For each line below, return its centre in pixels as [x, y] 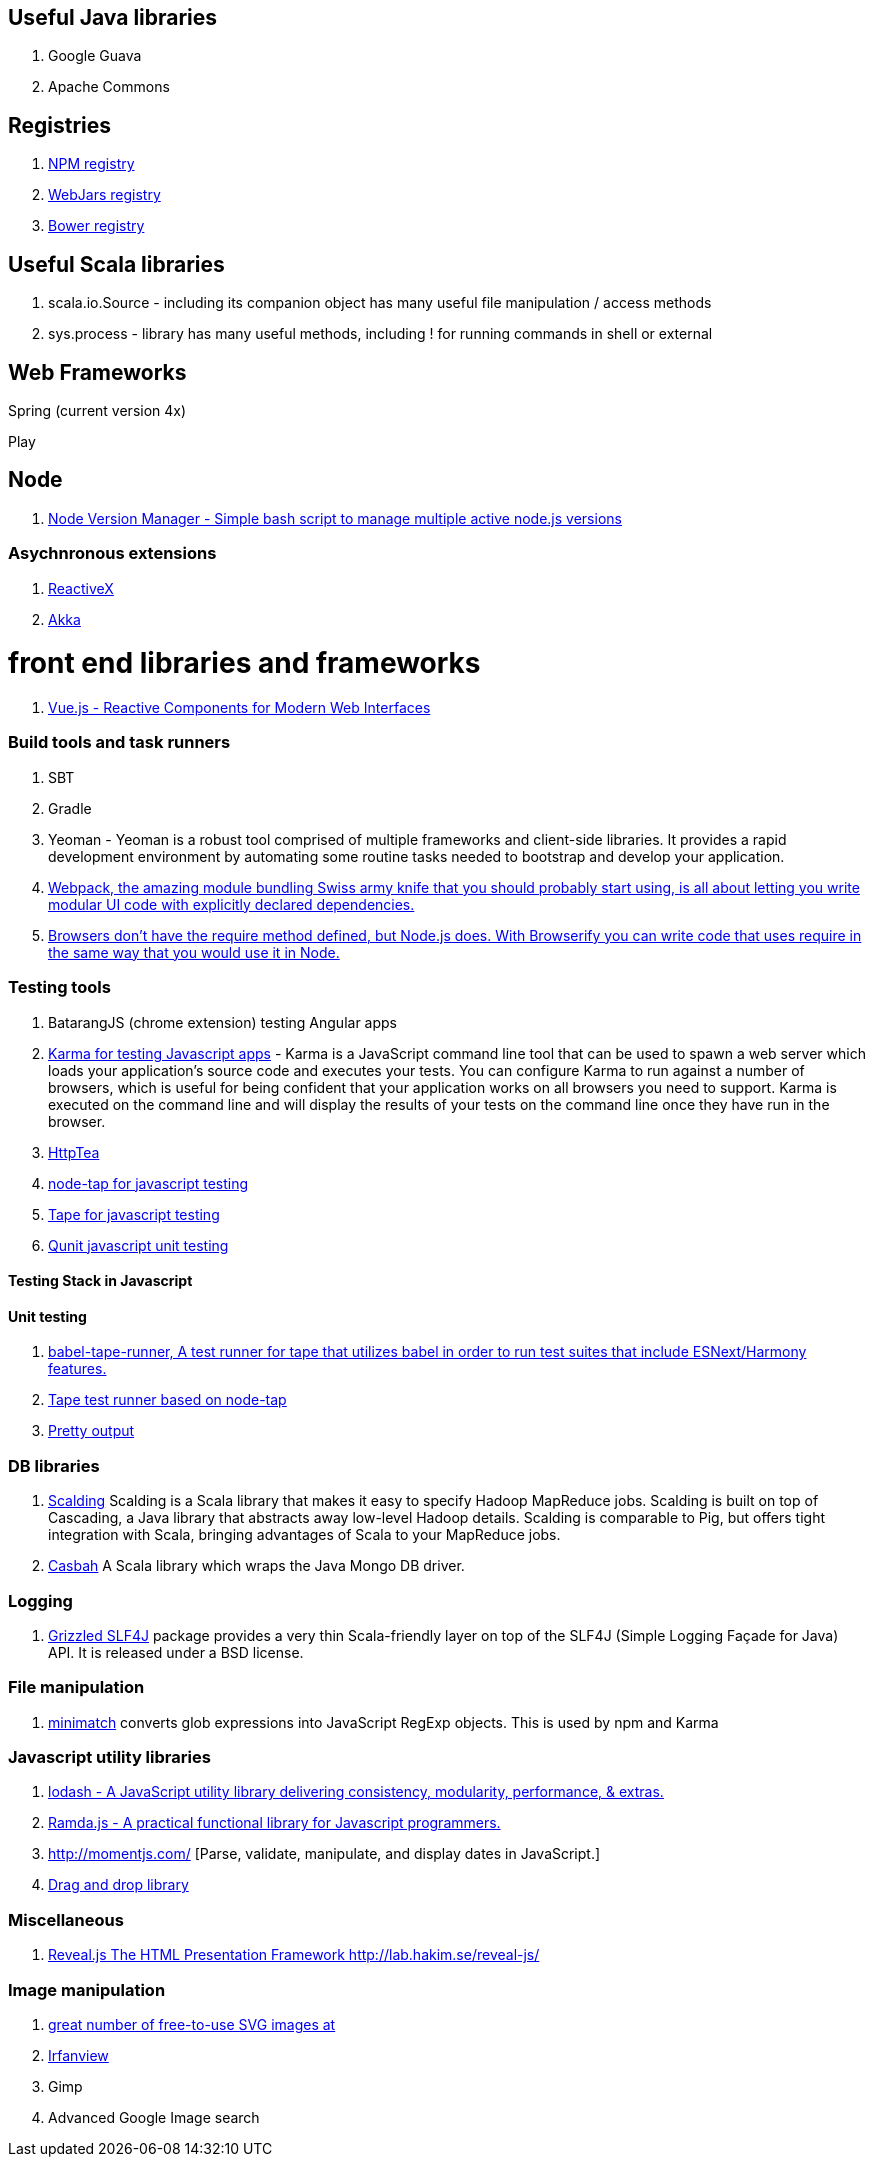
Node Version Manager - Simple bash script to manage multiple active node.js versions [335, 518]
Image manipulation [87, 1989]
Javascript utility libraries [109, 1757]
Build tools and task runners [119, 742]
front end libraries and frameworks [244, 663]
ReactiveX [81, 588]
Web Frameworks [97, 372]
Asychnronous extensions [112, 553]
